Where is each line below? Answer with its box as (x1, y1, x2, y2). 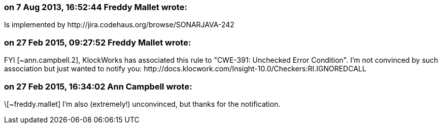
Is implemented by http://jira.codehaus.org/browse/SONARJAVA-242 (4, 20, 234, 29)
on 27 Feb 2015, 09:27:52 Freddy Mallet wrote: (4, 37, 191, 48)
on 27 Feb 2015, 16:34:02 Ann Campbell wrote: (4, 81, 192, 92)
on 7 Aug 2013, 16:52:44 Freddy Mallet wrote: (4, 2, 187, 12)
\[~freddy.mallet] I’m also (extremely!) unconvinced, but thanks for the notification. (4, 99, 281, 108)
